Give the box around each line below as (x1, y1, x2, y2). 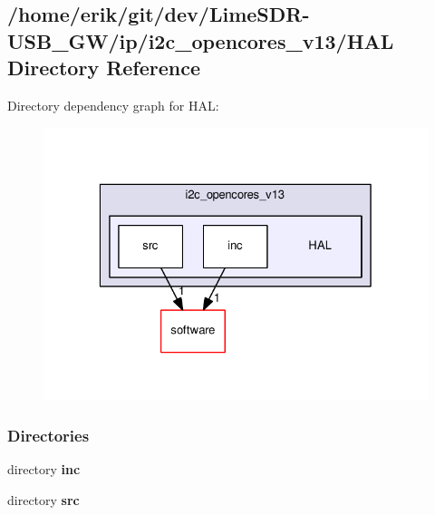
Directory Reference (7, 53, 201, 82)
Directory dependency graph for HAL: (7, 95, 219, 114)
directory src (7, 490, 80, 509)
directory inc (7, 459, 81, 478)
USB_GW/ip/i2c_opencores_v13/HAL (7, 26, 394, 54)
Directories (7, 423, 90, 446)
